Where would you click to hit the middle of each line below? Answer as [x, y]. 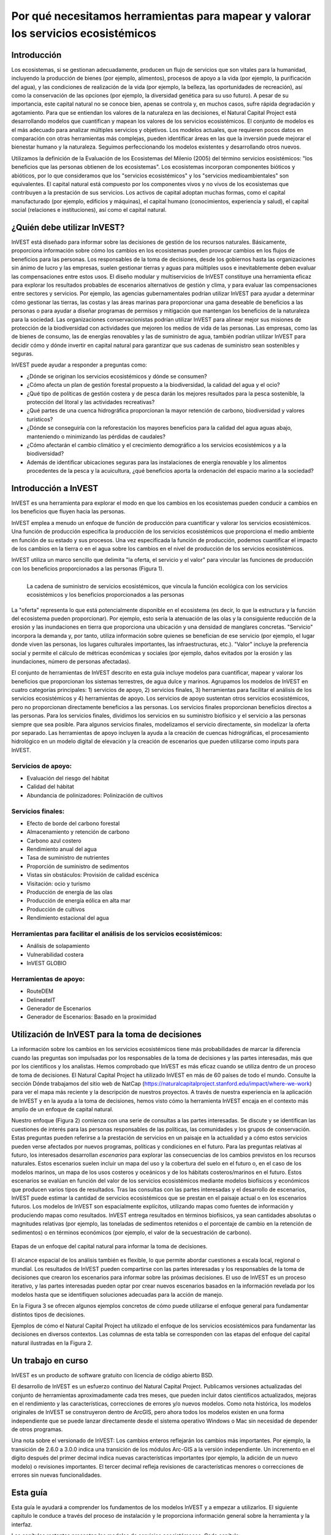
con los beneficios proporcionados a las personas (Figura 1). [88, 569]
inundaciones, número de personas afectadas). [71, 661]
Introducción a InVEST [55, 488]
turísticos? [40, 419]
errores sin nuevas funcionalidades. [57, 1475]
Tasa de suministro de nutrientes [68, 858]
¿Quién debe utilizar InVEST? [68, 227]
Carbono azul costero [54, 841]
